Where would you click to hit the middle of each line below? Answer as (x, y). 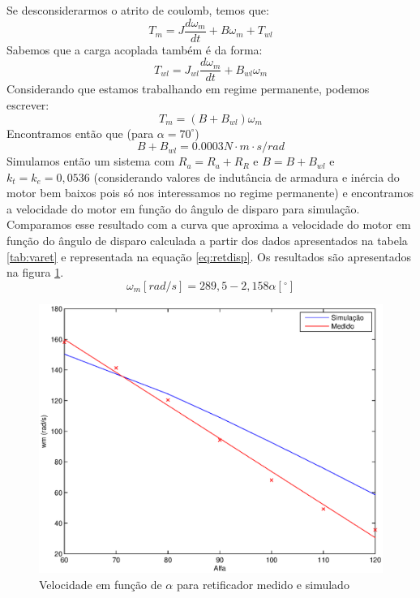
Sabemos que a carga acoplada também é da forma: (135, 49)
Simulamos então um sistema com (91, 161)
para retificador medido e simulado (263, 584)
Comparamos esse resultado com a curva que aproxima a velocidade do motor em (209, 224)
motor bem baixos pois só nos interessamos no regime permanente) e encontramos (210, 193)
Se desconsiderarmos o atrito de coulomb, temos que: (138, 10)
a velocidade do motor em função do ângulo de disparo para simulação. (183, 208)
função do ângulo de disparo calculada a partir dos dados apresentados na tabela (207, 241)
